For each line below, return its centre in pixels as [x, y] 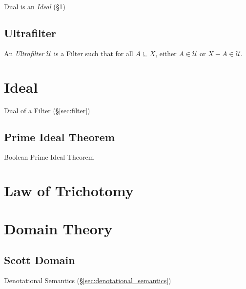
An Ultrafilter [24, 53]
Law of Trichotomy [69, 191]
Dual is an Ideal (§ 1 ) [35, 6]
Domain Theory [58, 229]
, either [166, 53]
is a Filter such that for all [93, 53]
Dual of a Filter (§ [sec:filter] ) [47, 110]
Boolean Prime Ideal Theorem [49, 157]
